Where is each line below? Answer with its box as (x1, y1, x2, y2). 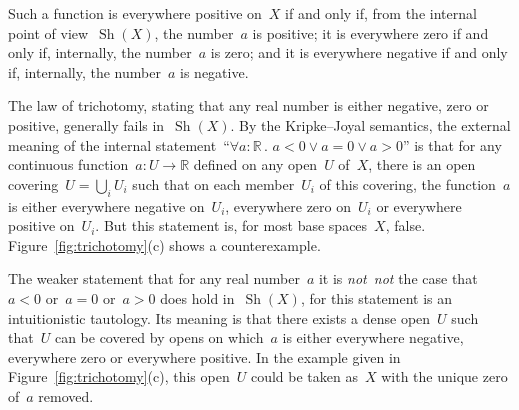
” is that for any (402, 134, 502, 155)
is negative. (180, 61, 249, 82)
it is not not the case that (318, 268, 478, 289)
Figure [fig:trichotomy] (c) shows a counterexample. (8, 234, 321, 255)
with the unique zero (381, 366, 508, 387)
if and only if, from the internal (285, 3, 477, 23)
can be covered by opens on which (54, 327, 264, 348)
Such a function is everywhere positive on (8, 3, 262, 23)
